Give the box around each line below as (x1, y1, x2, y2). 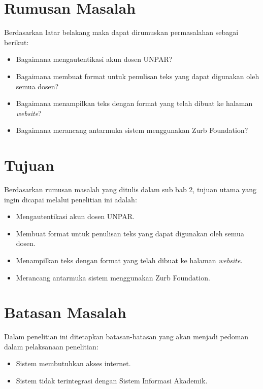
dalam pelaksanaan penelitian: (4, 341, 98, 351)
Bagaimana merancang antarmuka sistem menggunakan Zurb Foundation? (16, 125, 248, 135)
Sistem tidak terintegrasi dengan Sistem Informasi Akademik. (16, 375, 208, 386)
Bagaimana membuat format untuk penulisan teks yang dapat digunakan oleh (16, 70, 259, 81)
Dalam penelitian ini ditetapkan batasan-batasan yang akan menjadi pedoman (4, 331, 249, 342)
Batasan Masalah (4, 302, 126, 323)
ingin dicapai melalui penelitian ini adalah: (4, 194, 137, 204)
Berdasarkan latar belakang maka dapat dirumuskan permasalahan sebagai (4, 27, 239, 38)
